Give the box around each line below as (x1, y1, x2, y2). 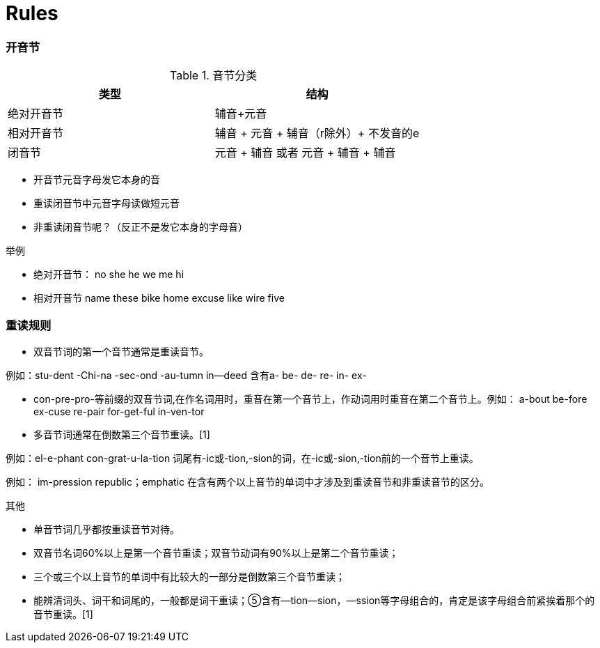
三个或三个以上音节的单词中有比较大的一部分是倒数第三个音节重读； (33, 570, 345, 583)
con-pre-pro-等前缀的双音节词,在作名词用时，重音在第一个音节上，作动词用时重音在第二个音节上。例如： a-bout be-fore (33, 392, 587, 405)
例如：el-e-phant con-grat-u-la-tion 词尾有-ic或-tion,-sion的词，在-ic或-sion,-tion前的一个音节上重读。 (6, 452, 479, 464)
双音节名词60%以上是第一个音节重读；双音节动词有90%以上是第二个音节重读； (33, 546, 399, 559)
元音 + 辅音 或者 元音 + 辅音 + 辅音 (214, 146, 396, 160)
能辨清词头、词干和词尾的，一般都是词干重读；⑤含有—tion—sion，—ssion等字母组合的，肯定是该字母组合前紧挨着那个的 (33, 594, 595, 606)
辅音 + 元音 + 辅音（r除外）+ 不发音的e (214, 126, 420, 141)
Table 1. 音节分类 (169, 68, 258, 83)
